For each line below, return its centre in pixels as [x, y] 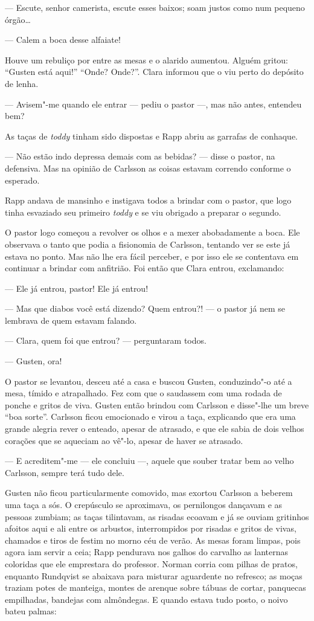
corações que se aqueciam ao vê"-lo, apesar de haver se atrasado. [124, 440]
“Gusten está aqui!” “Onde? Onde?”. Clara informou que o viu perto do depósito [154, 72]
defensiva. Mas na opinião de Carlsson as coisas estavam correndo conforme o [148, 168]
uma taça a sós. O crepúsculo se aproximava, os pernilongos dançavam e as [144, 504]
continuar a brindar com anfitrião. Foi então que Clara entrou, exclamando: [145, 268]
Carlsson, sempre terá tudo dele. [65, 472]
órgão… [18, 19]
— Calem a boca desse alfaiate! [63, 40]
